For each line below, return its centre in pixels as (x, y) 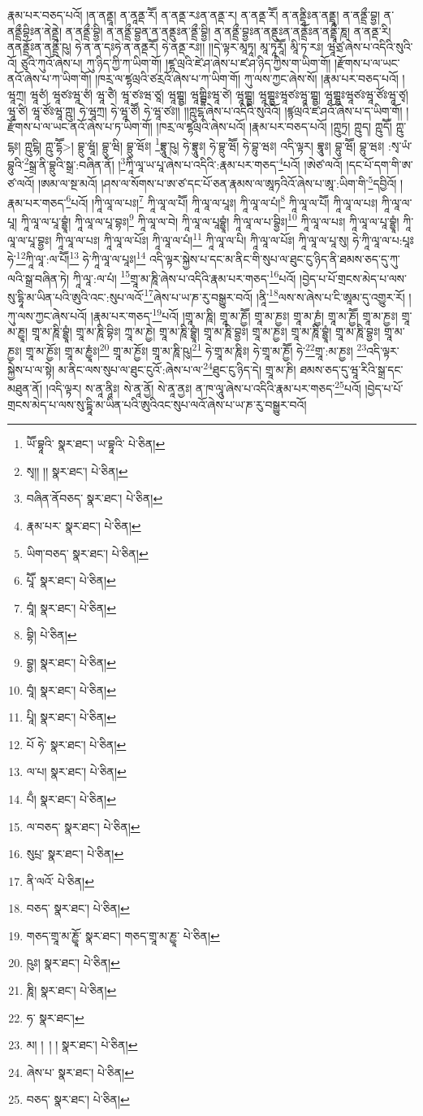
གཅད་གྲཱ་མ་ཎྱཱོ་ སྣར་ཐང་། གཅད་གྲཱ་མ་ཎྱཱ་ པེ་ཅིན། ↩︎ (123, 935)
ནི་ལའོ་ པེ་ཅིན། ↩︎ (60, 881)
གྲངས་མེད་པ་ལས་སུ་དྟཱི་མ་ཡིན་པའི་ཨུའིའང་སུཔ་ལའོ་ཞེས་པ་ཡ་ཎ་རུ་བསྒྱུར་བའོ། (157, 404)
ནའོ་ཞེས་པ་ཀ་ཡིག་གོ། (50, 78)
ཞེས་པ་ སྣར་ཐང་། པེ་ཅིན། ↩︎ (80, 1072)
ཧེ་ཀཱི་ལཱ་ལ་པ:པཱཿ (383, 240)
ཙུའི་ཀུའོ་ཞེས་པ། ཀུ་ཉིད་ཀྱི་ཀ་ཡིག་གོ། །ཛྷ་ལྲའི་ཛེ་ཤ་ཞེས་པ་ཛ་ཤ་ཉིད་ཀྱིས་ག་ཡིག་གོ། (176, 62)
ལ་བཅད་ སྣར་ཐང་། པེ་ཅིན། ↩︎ (83, 826)
